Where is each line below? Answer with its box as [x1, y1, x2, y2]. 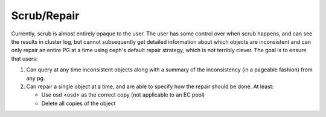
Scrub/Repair [11, 9, 80, 22]
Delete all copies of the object [41, 100, 116, 107]
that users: [11, 55, 38, 62]
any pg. [26, 74, 45, 82]
